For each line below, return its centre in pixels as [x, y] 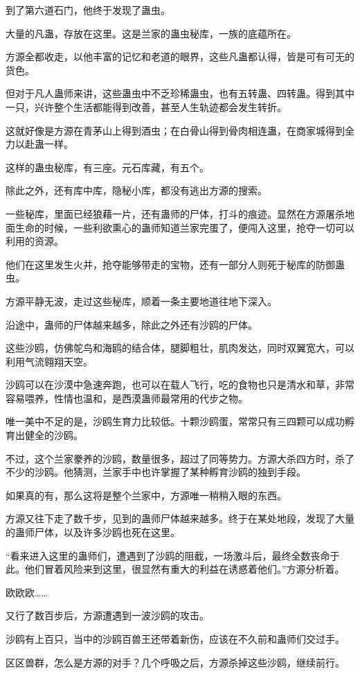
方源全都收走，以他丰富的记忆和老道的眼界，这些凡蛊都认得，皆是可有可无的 [180, 57]
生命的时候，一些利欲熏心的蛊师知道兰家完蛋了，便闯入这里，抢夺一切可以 [184, 227]
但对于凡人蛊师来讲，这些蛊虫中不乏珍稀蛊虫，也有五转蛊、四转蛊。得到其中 [180, 93]
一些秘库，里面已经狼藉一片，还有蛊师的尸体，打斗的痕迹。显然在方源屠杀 [175, 213]
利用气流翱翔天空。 [49, 361]
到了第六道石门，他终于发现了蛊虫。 [88, 10]
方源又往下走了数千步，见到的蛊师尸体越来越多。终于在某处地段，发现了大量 [180, 518]
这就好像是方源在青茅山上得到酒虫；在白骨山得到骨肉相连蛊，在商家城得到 [175, 130]
